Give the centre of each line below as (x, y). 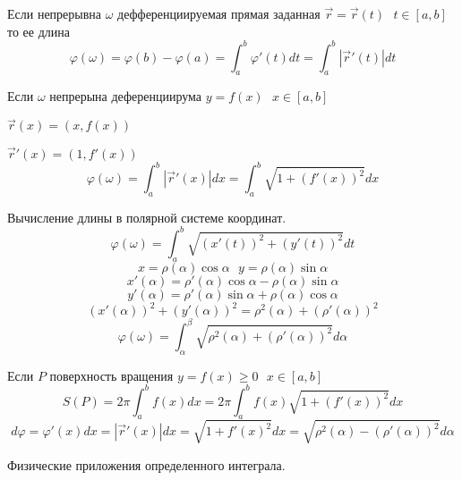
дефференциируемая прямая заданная (219, 13)
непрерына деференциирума (126, 96)
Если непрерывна (55, 13)
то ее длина (38, 31)
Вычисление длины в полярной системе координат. (147, 217)
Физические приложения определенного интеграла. (146, 464)
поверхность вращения (111, 375)
